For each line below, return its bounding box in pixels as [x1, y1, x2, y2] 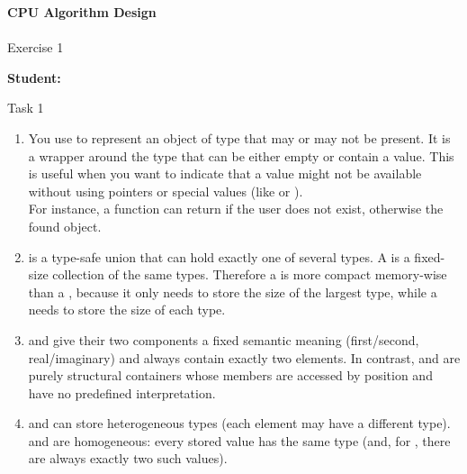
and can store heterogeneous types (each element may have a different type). [28, 414, 451, 433]
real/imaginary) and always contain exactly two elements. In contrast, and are [28, 348, 461, 367]
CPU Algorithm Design [7, 3, 157, 21]
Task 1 [7, 98, 44, 117]
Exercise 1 [7, 38, 64, 57]
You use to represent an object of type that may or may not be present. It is [28, 128, 451, 147]
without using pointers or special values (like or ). [28, 181, 303, 200]
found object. [28, 216, 102, 235]
